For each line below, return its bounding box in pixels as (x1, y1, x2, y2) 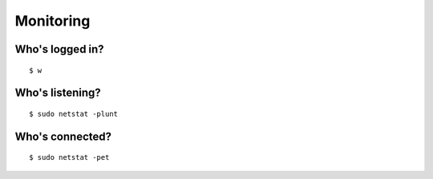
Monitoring (14, 12, 91, 30)
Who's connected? (14, 129, 112, 143)
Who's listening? (14, 86, 102, 100)
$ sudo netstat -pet (29, 153, 110, 162)
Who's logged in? (14, 42, 104, 56)
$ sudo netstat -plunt (29, 109, 119, 118)
